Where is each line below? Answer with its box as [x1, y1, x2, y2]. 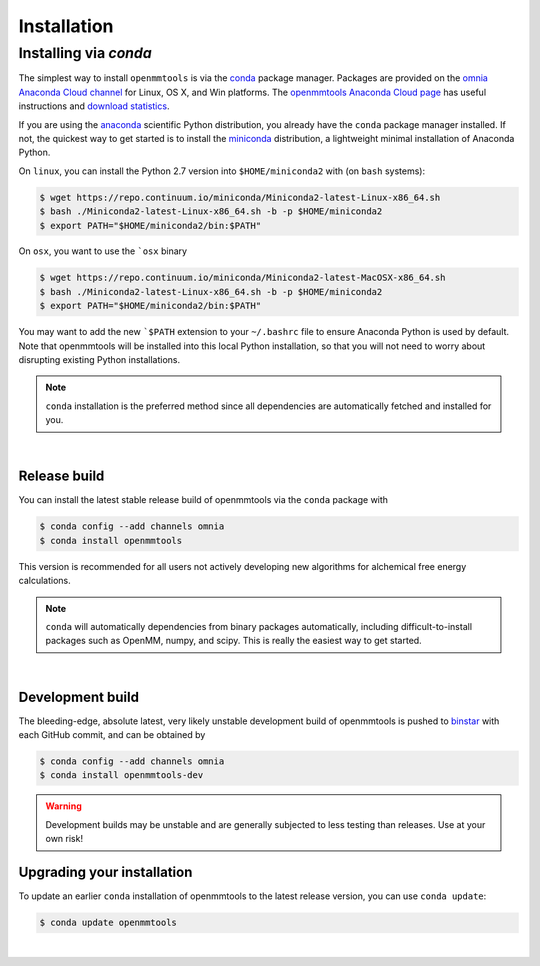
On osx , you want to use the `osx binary [18, 245, 188, 257]
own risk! [45, 833, 84, 845]
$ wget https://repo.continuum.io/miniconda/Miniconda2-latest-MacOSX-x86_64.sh [39, 272, 446, 284]
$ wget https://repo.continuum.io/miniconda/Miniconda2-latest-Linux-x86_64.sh [39, 191, 441, 203]
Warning [45, 800, 82, 812]
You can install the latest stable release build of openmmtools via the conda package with [18, 494, 389, 506]
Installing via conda [18, 44, 152, 62]
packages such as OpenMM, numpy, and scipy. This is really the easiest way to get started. [45, 635, 422, 647]
